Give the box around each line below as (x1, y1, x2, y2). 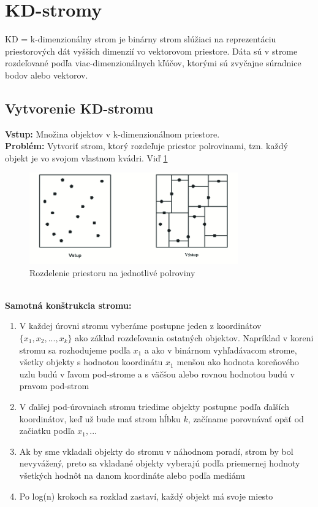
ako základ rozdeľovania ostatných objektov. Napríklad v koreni (75, 331, 314, 344)
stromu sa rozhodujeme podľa (19, 343, 131, 356)
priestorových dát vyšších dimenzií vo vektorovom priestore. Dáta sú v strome (5, 44, 298, 57)
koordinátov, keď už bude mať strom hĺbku (19, 412, 181, 425)
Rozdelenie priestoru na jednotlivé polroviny (29, 266, 195, 279)
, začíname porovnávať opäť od (187, 412, 304, 425)
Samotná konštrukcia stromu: (5, 298, 132, 311)
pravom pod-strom (19, 379, 89, 392)
